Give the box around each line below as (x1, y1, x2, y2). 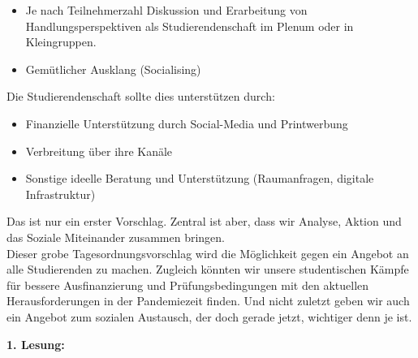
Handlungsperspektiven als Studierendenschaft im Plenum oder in (25, 17, 354, 34)
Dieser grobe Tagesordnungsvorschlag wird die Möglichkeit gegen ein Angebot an (6, 244, 409, 261)
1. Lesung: (6, 335, 65, 352)
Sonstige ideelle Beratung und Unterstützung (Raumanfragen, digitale (25, 170, 374, 187)
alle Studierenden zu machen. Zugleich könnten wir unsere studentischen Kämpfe (6, 261, 409, 278)
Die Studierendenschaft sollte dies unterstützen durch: (6, 88, 275, 105)
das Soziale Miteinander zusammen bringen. (6, 228, 225, 245)
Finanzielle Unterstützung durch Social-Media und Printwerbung (25, 114, 348, 132)
